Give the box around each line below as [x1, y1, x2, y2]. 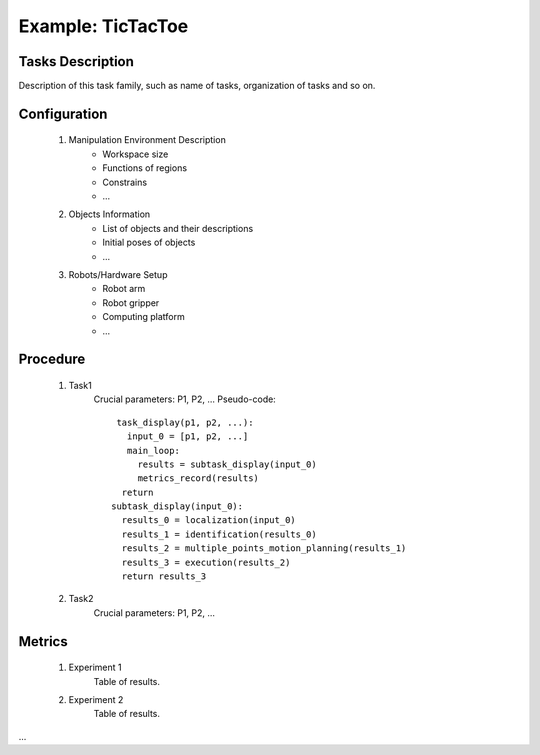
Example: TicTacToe [18, 15, 189, 37]
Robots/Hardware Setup [68, 268, 168, 280]
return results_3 [121, 571, 207, 582]
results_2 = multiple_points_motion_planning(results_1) [121, 543, 407, 554]
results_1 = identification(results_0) [121, 528, 317, 540]
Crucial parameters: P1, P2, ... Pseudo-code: [93, 393, 277, 405]
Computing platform [102, 311, 185, 323]
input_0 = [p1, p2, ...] [126, 431, 249, 442]
